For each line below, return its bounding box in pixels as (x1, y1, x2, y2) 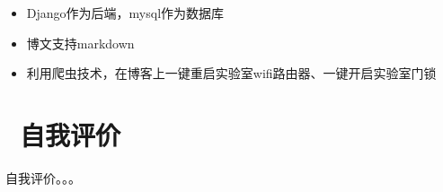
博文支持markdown (26, 33, 135, 52)
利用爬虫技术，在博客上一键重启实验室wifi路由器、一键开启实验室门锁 (26, 64, 437, 83)
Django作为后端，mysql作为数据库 (26, 4, 225, 22)
